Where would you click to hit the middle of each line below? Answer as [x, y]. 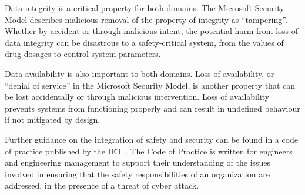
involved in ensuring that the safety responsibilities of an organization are [137, 174]
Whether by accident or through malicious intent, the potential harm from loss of [151, 31]
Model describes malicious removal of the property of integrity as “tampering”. [146, 19]
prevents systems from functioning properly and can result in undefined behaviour [152, 108]
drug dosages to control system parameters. [83, 54]
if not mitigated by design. [53, 120]
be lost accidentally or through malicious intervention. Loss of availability [137, 97]
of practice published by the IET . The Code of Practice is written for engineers [149, 151]
